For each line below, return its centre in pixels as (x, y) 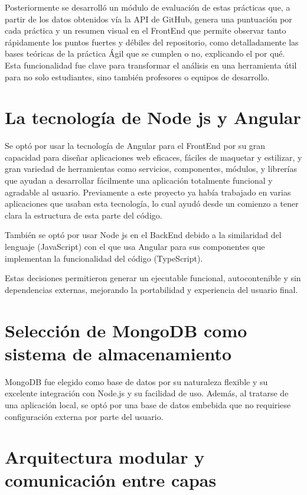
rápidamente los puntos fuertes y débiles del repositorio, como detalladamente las (152, 42)
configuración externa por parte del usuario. (84, 416)
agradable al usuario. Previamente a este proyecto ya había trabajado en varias (148, 192)
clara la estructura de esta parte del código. (84, 215)
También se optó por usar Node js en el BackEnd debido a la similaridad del (143, 235)
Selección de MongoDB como (126, 330)
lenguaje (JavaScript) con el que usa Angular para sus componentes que (135, 247)
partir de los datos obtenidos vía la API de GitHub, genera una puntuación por (148, 19)
